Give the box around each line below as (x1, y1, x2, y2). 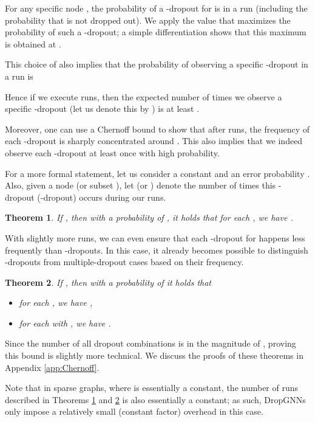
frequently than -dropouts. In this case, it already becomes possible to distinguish (5, 243, 308, 256)
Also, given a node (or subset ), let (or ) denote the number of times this (5, 179, 276, 192)
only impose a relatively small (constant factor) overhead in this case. (5, 405, 263, 418)
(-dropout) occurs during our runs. (37, 190, 166, 203)
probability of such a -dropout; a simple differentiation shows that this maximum (5, 26, 307, 38)
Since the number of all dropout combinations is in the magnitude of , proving (5, 337, 296, 350)
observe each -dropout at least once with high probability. (5, 146, 220, 159)
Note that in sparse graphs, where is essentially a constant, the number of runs (5, 381, 299, 394)
